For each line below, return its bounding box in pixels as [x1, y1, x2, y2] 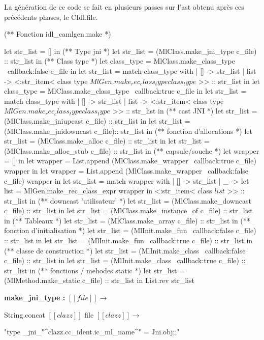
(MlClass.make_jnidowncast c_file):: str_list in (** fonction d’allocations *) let [4, 125, 252, 136]
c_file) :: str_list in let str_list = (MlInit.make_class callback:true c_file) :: [4, 255, 246, 266]
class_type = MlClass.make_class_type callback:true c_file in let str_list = [4, 86, 247, 96]
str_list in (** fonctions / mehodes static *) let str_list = [4, 265, 185, 275]
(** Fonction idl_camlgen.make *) [4, 29, 111, 39]
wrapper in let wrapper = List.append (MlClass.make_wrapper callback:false [4, 165, 249, 176]
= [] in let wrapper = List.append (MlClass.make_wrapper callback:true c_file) [4, 155, 256, 166]
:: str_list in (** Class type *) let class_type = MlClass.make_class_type [4, 55, 235, 66]
